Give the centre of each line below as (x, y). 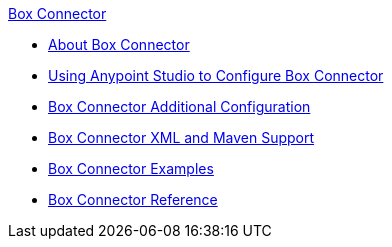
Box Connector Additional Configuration (179, 106)
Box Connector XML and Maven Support (181, 137)
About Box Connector (119, 44)
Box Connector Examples (131, 168)
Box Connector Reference (133, 199)
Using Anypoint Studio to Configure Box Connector (216, 75)
